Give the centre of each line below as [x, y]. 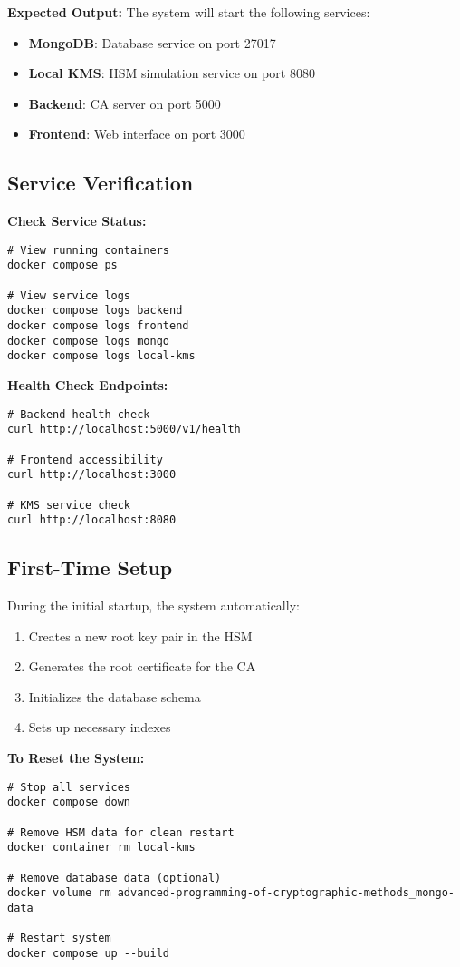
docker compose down [69, 802]
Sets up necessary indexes [100, 727]
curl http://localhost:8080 [92, 520]
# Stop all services [69, 787]
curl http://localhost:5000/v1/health [124, 430]
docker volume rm [59, 893]
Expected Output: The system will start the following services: [189, 12]
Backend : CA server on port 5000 [125, 103]
